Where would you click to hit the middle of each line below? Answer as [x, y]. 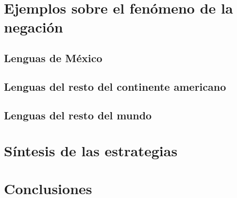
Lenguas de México [53, 58]
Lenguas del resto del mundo [78, 115]
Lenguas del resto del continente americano [115, 86]
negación [34, 27]
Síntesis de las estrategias [91, 151]
